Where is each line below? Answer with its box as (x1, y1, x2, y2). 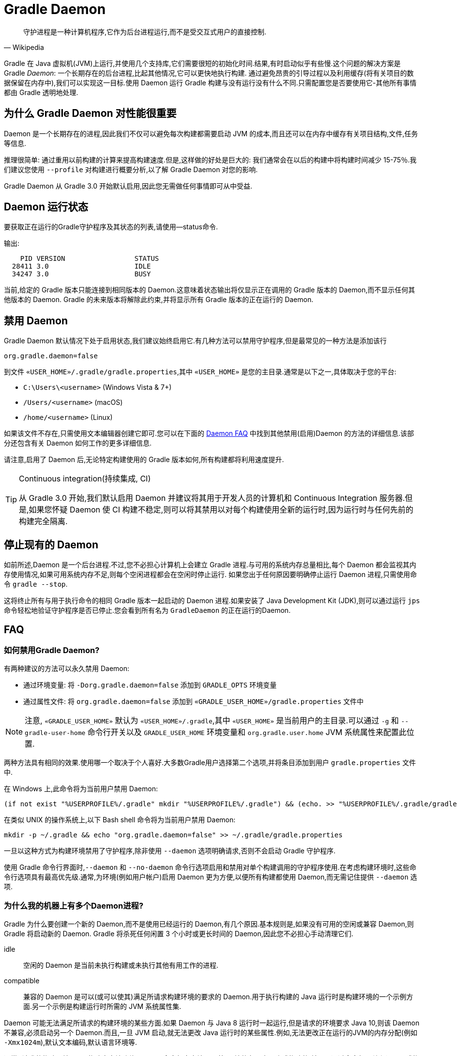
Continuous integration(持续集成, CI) (19, 474, 151, 484)
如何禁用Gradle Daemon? (4, 645, 100, 655)
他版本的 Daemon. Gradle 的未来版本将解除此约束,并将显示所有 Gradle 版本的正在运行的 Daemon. (4, 295, 314, 304)
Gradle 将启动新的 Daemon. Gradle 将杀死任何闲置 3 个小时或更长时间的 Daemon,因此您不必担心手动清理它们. (4, 929, 353, 938)
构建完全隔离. (19, 516, 68, 527)
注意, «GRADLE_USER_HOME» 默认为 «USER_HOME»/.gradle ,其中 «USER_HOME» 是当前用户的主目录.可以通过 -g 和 (25, 716, 399, 726)
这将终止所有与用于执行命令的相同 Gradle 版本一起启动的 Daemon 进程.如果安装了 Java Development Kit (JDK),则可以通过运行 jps (4, 596, 420, 605)
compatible (4, 976, 40, 985)
